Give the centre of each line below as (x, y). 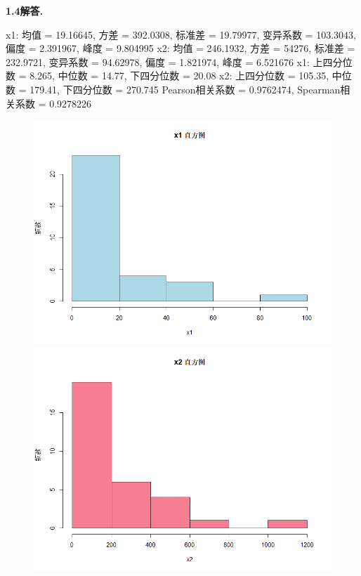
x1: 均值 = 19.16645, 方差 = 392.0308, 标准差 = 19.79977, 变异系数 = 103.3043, (181, 34)
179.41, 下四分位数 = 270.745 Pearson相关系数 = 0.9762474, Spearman (185, 89)
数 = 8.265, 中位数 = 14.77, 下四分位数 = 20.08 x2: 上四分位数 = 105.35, (168, 76)
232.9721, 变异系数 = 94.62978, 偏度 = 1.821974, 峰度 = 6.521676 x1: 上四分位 (179, 61)
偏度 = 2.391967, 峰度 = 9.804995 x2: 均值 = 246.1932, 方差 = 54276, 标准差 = (180, 48)
